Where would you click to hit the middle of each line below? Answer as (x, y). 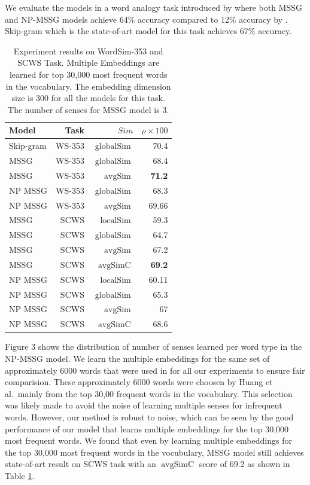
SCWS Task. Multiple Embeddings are (89, 62)
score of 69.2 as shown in (244, 464)
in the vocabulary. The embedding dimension (88, 86)
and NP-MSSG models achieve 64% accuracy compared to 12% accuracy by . (146, 19)
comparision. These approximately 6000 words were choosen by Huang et (139, 382)
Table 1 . (20, 475)
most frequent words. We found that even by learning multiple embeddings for (148, 440)
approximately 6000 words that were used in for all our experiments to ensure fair (155, 370)
